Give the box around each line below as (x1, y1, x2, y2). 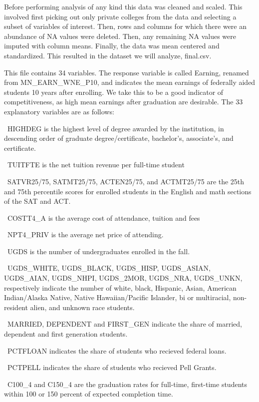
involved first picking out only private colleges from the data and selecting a (4, 11, 237, 21)
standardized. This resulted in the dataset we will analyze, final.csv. (4, 50, 212, 60)
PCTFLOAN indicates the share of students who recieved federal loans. (7, 345, 227, 356)
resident (4, 302, 28, 312)
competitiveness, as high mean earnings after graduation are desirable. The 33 (4, 96, 243, 107)
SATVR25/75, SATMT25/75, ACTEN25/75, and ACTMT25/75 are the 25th (7, 176, 245, 186)
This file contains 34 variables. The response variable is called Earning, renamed (4, 67, 249, 77)
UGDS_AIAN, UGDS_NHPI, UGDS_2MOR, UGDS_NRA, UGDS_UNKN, (4, 273, 243, 283)
